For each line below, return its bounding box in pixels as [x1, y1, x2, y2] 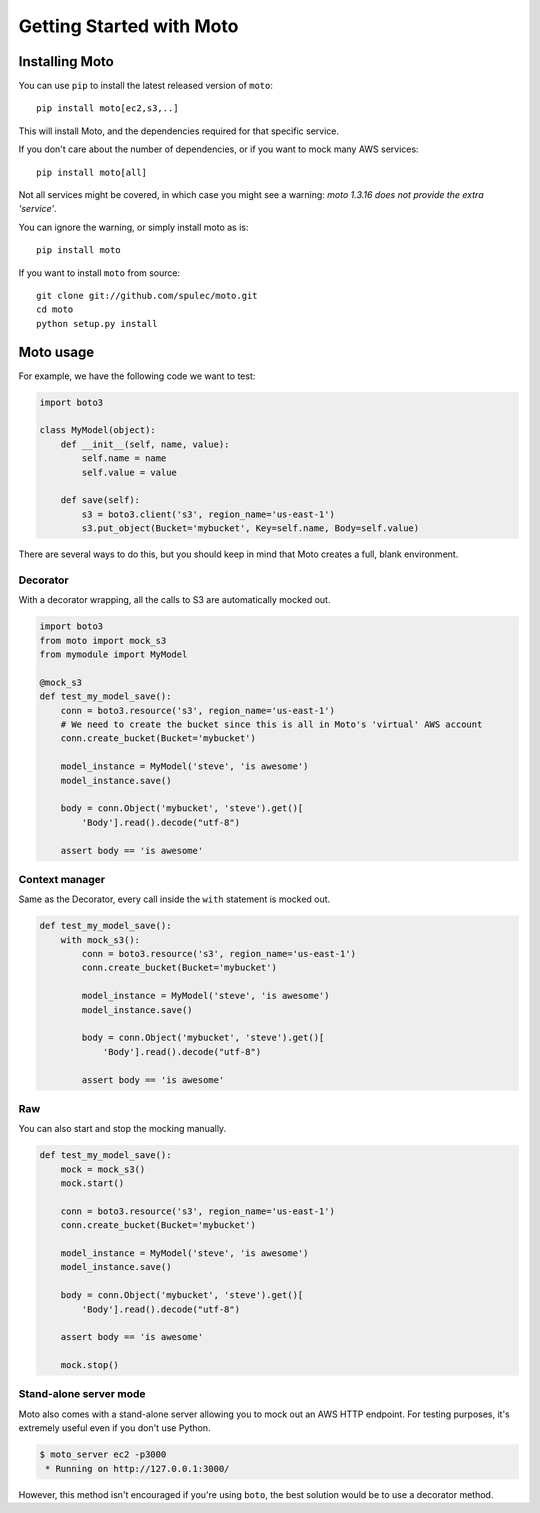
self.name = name [81, 453, 167, 464]
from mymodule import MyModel [39, 649, 188, 660]
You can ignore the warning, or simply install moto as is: [18, 221, 249, 233]
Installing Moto [18, 53, 114, 70]
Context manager [18, 872, 106, 886]
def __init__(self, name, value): [60, 438, 230, 450]
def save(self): [60, 495, 140, 506]
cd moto [36, 304, 74, 315]
